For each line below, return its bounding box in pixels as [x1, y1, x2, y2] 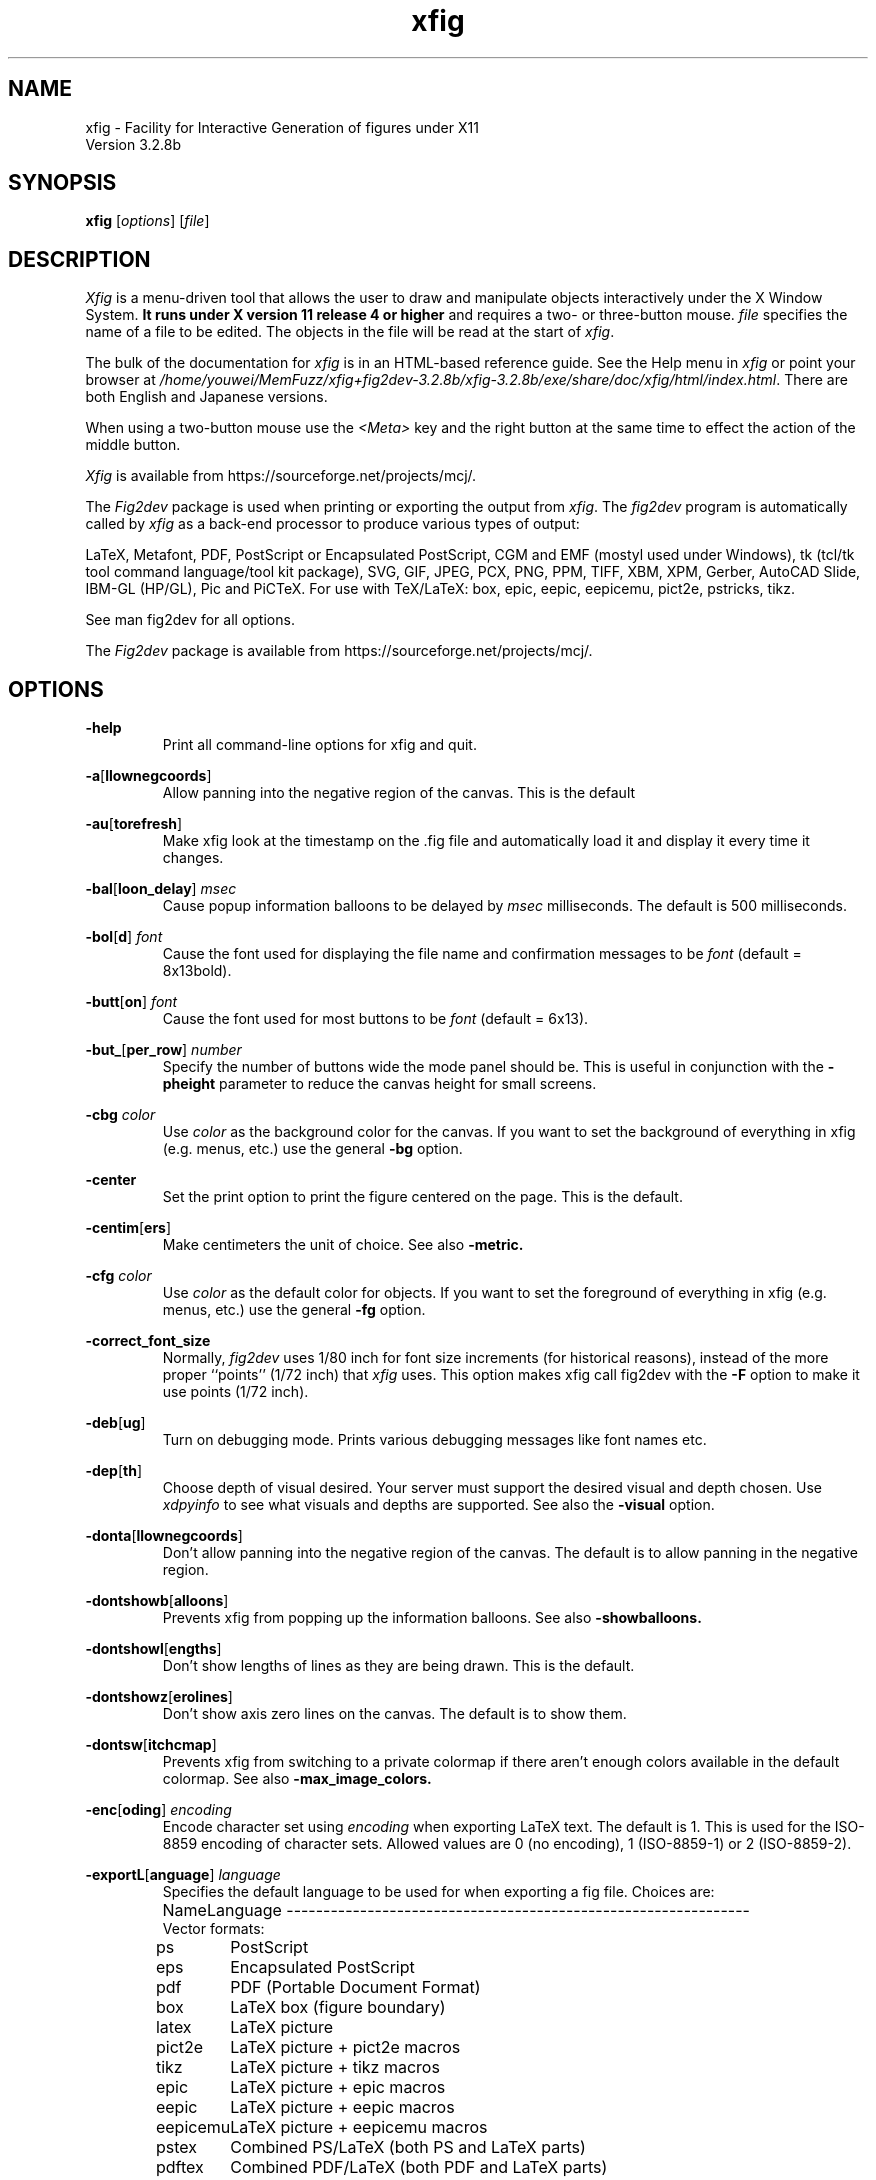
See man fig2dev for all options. [85, 611, 295, 629]
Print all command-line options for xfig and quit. [162, 736, 477, 754]
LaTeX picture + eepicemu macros [230, 2117, 488, 2138]
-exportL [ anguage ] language [85, 1866, 281, 1884]
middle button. [85, 436, 181, 454]
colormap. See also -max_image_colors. [162, 1770, 432, 1788]
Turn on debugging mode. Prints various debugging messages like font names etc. [162, 1431, 707, 1449]
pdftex [155, 2157, 204, 2178]
